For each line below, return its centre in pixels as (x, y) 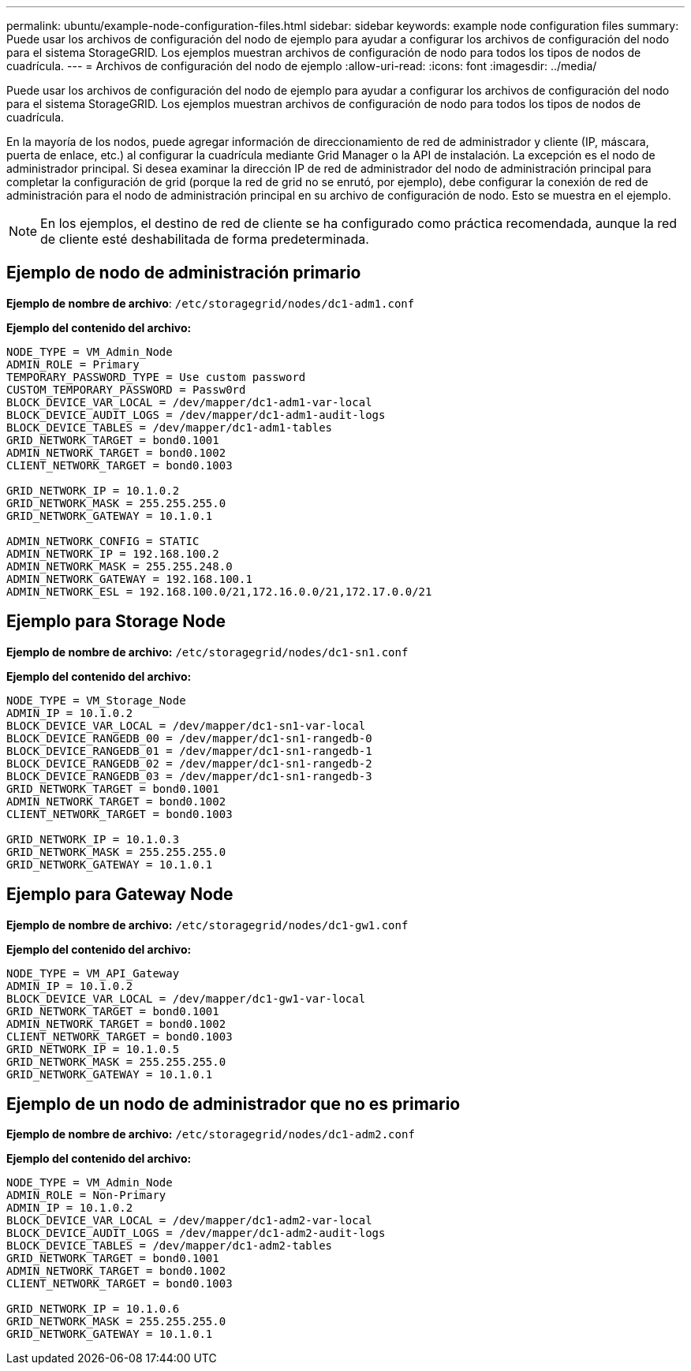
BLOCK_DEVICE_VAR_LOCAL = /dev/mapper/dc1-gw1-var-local (186, 998)
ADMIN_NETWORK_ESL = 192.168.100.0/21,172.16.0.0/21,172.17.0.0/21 (219, 591)
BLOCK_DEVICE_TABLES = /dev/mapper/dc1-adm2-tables (170, 1246)
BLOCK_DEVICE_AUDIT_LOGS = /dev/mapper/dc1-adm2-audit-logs (196, 1233)
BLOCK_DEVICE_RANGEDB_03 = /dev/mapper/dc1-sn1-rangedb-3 (189, 776)
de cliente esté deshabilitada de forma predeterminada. (205, 239)
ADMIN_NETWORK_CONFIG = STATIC (103, 541)
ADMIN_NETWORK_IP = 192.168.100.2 (113, 553)
